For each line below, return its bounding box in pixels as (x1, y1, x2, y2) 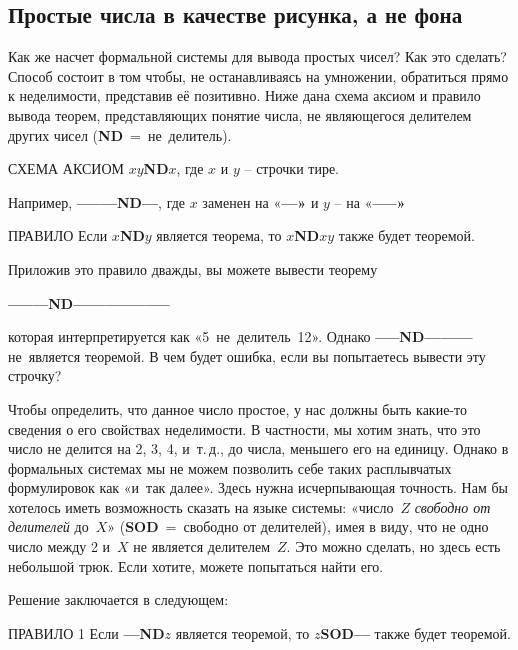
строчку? (8, 365, 62, 386)
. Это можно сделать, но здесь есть (286, 536, 501, 557)
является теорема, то (156, 225, 282, 246)
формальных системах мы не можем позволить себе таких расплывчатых (8, 457, 452, 478)
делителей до (8, 516, 89, 537)
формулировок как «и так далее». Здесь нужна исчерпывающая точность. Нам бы (8, 477, 508, 498)
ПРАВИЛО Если (8, 225, 108, 246)
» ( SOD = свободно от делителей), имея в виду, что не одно (107, 516, 489, 537)
